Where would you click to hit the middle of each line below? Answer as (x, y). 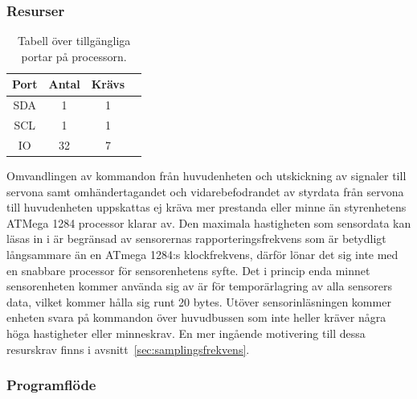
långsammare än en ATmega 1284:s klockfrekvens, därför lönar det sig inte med (202, 254)
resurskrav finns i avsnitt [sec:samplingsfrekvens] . (128, 349)
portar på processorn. (74, 56)
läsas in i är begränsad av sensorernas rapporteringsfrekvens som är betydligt (196, 239)
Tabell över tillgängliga (74, 41)
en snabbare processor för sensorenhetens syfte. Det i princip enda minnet (188, 270)
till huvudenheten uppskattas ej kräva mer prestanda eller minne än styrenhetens (206, 207)
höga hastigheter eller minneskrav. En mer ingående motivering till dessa (186, 333)
